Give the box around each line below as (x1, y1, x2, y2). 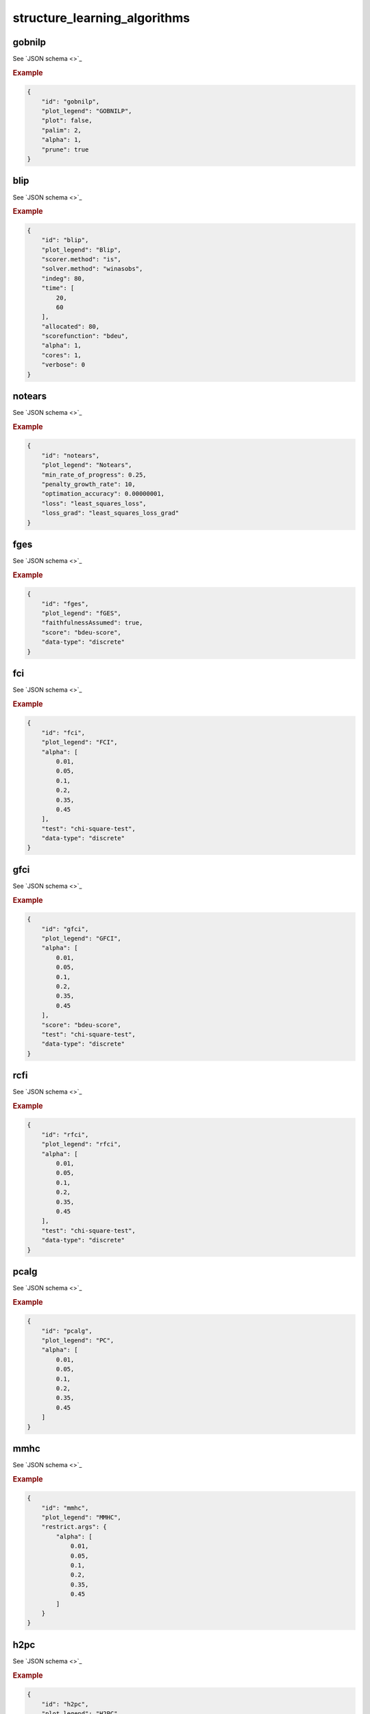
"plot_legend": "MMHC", (41, 1514, 121, 1521)
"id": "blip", (41, 237, 89, 244)
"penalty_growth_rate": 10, (41, 480, 136, 488)
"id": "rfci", (41, 1131, 89, 1138)
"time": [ (41, 285, 75, 292)
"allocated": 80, (41, 322, 100, 330)
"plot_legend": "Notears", (41, 461, 133, 469)
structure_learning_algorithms (12, 10, 190, 25)
